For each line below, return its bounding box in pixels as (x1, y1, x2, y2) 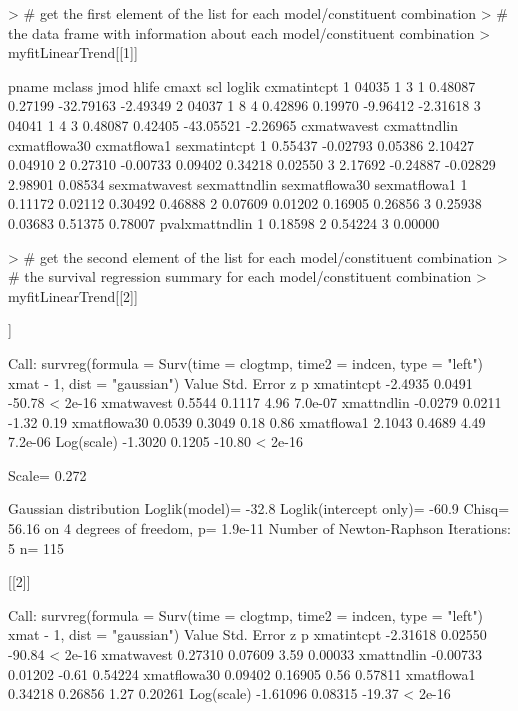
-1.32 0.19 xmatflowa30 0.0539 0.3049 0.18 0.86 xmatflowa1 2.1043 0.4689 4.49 (8, 411, 486, 432)
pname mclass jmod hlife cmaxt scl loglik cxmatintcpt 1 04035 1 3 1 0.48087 (8, 75, 476, 96)
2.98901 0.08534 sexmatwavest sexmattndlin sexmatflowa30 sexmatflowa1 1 (8, 173, 468, 194)
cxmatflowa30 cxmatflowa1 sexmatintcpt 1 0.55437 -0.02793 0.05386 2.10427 (8, 134, 474, 155)
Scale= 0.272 (8, 464, 87, 485)
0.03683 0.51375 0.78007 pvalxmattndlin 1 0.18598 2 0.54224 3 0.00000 (8, 212, 440, 233)
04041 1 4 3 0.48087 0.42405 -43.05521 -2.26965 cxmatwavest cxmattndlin (8, 114, 458, 135)
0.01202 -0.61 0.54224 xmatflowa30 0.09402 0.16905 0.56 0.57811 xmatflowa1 (8, 663, 476, 684)
